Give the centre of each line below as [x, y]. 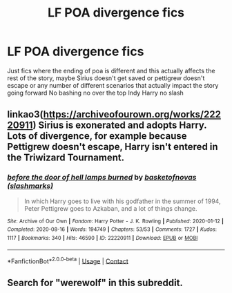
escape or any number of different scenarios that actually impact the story [113, 85]
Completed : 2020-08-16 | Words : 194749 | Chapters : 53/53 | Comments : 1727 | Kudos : [112, 229]
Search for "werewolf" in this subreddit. [95, 282]
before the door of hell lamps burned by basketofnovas [102, 178]
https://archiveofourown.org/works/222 [132, 114]
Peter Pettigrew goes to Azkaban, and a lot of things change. [111, 208]
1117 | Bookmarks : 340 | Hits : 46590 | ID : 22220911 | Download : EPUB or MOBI [103, 238]
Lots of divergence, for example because [97, 136]
